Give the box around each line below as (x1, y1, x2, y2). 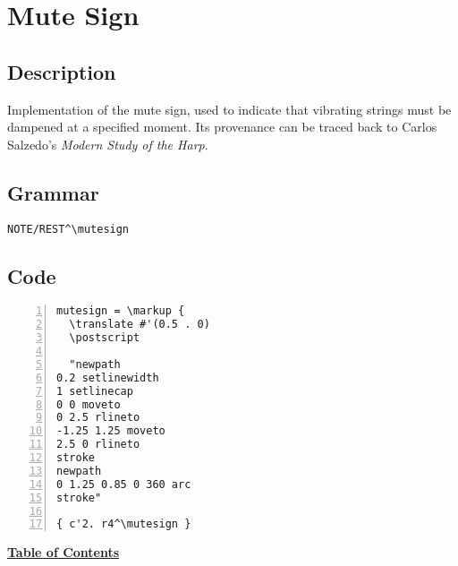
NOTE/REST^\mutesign (7, 222, 130, 236)
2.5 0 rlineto (56, 438, 140, 451)
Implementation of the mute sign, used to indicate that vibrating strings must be (7, 99, 452, 118)
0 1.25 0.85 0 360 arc (56, 477, 191, 491)
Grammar (7, 178, 99, 206)
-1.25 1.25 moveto (56, 424, 165, 438)
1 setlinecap (56, 384, 133, 398)
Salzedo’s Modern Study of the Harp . (7, 134, 208, 153)
